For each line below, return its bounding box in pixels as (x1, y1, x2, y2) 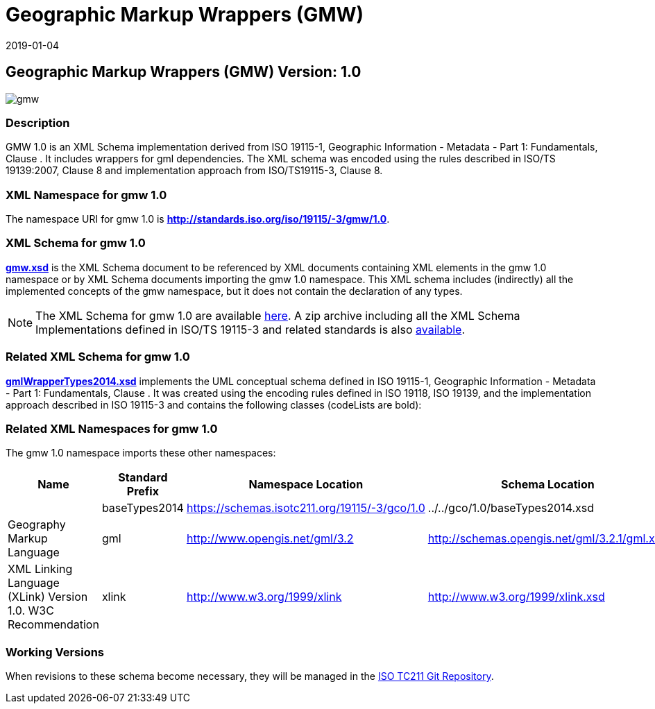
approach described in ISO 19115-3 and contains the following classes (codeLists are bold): (6, 398, 422, 411)
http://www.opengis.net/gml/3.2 (186, 531, 354, 546)
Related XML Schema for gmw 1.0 (6, 350, 190, 364)
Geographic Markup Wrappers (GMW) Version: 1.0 (6, 63, 361, 81)
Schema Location (500, 477, 595, 492)
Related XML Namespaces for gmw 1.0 (6, 421, 218, 436)
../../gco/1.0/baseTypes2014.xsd (427, 501, 595, 515)
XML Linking (8, 562, 73, 576)
